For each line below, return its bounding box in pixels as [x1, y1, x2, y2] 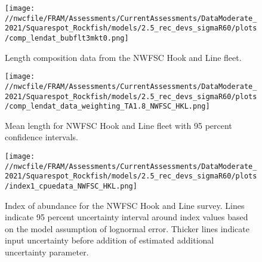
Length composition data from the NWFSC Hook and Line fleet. [5, 51, 242, 63]
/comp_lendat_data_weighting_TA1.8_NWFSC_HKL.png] [5, 102, 210, 111]
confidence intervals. [5, 131, 79, 143]
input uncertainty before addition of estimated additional [5, 234, 214, 246]
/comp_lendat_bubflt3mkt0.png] [5, 33, 129, 42]
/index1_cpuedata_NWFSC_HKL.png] [5, 182, 137, 190]
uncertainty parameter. [5, 246, 89, 258]
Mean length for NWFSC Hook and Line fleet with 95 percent [5, 119, 232, 131]
